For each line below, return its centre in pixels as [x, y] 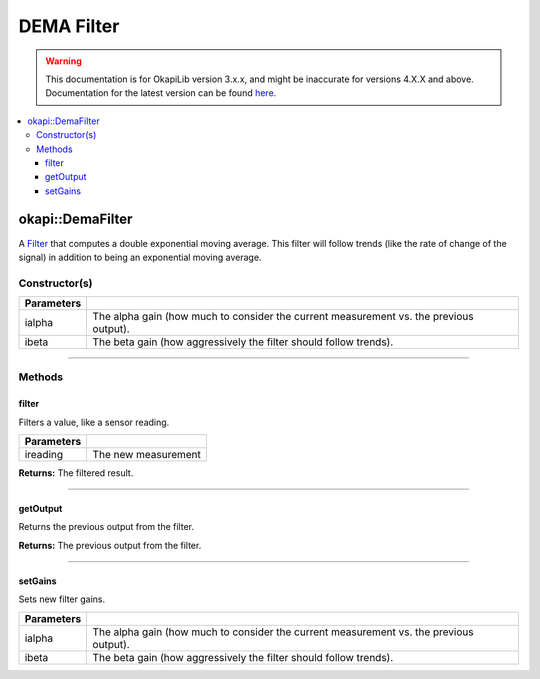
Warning [63, 61]
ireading [44, 455]
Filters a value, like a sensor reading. [94, 422]
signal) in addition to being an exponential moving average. [140, 257]
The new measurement [147, 455]
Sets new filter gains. [62, 599]
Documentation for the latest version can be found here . [161, 93]
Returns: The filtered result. [76, 473]
